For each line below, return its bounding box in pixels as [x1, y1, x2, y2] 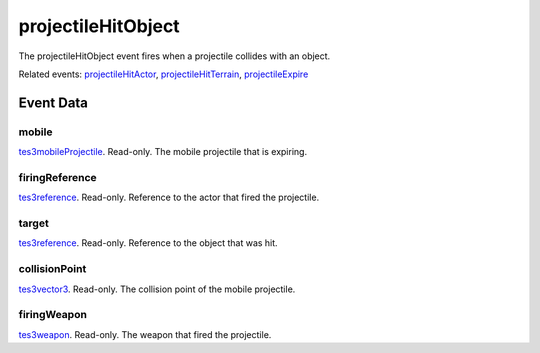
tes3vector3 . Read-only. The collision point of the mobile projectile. [18, 283, 296, 295]
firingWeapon [18, 308, 87, 322]
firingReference [18, 170, 97, 184]
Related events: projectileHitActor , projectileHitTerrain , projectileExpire [18, 68, 309, 80]
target [18, 216, 49, 230]
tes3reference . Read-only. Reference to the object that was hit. [18, 237, 279, 249]
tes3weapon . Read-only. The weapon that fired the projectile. [18, 328, 272, 340]
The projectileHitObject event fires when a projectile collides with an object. [18, 50, 331, 62]
